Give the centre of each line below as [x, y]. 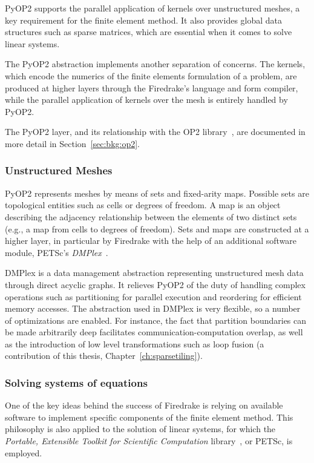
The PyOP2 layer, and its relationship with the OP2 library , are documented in [155, 132]
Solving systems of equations [76, 382]
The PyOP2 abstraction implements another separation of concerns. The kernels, [155, 64]
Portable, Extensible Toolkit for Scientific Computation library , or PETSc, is [149, 441]
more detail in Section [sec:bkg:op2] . [72, 143]
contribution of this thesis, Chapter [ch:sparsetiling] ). [104, 356]
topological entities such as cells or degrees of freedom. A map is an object [143, 205]
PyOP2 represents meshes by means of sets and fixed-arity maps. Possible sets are [157, 193]
